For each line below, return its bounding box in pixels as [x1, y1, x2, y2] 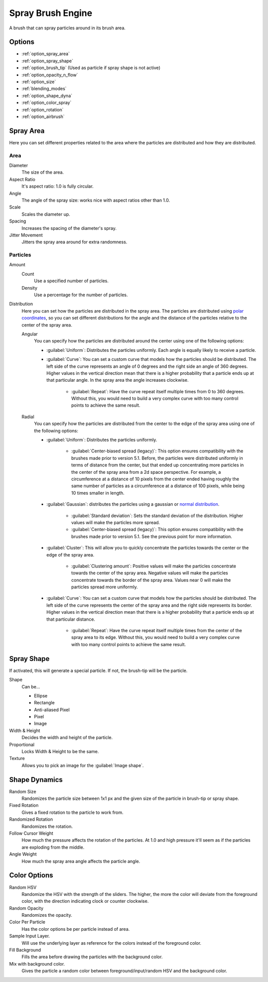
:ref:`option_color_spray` [21, 100, 72, 106]
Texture [9, 756, 25, 762]
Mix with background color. [9, 961, 65, 967]
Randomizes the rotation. [21, 823, 73, 829]
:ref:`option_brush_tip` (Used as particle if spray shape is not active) [21, 65, 161, 71]
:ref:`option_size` [21, 79, 56, 85]
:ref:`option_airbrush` [21, 113, 65, 119]
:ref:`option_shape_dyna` [21, 93, 72, 99]
